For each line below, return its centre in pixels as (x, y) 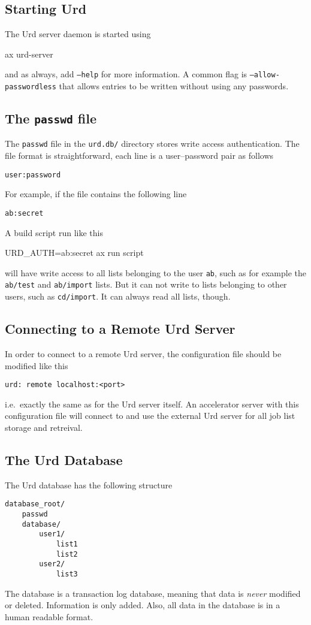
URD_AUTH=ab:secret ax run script (74, 253)
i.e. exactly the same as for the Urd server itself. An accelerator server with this (152, 404)
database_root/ (35, 504)
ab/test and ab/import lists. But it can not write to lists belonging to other (146, 284)
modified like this (37, 365)
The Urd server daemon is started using (78, 34)
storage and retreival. (44, 428)
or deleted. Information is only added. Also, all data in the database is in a (143, 605)
